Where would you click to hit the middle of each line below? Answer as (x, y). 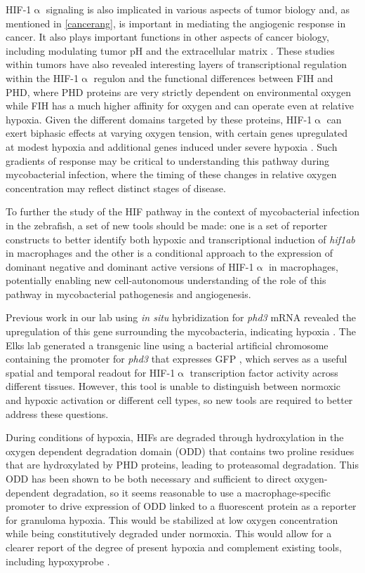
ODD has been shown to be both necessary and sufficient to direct (148, 478)
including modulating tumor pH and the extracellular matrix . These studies (170, 50)
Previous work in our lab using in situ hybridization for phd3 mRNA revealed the (181, 317)
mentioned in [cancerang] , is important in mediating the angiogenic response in (176, 23)
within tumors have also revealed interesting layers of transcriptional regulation (177, 64)
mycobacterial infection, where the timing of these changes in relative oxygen (171, 174)
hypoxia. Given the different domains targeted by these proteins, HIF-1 (159, 119)
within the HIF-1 (42, 77)
